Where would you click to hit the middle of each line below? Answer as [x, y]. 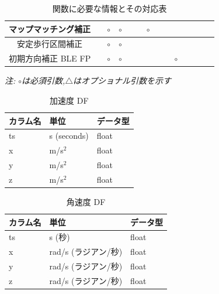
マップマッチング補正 [50, 28]
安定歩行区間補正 [50, 44]
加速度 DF [69, 100]
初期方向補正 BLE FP [50, 58]
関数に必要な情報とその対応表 [109, 8]
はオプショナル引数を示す [122, 81]
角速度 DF [86, 202]
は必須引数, [44, 81]
